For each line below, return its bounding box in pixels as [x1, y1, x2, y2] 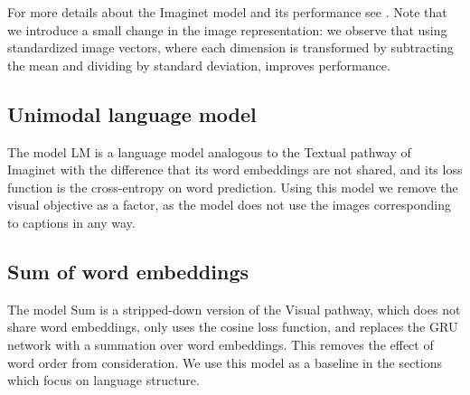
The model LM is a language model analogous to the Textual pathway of [7, 142, 411, 161]
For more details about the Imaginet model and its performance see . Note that [7, 3, 447, 21]
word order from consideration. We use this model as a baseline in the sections [7, 353, 442, 371]
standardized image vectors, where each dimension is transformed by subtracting [7, 38, 454, 57]
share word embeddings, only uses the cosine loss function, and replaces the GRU [7, 317, 458, 336]
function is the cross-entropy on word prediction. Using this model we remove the [7, 177, 458, 196]
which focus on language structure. [7, 371, 200, 390]
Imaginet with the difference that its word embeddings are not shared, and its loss [7, 160, 463, 179]
